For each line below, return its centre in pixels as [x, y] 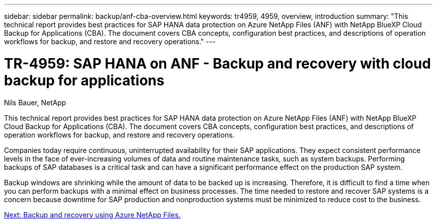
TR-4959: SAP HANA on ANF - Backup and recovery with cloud [218, 63]
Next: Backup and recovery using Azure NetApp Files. [92, 215]
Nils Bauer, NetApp [35, 102]
